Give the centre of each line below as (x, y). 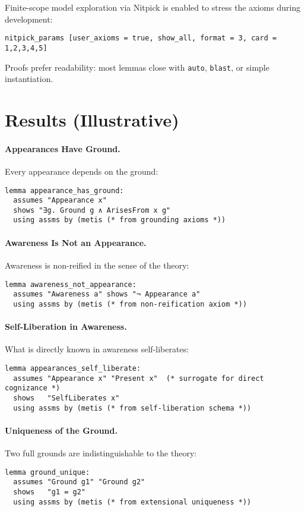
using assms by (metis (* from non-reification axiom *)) (130, 304)
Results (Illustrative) (92, 119)
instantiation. (29, 79)
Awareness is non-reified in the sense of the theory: (97, 265)
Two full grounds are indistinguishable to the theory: (101, 452)
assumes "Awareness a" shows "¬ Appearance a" (107, 294)
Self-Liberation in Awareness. (66, 327)
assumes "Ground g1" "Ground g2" (79, 482)
